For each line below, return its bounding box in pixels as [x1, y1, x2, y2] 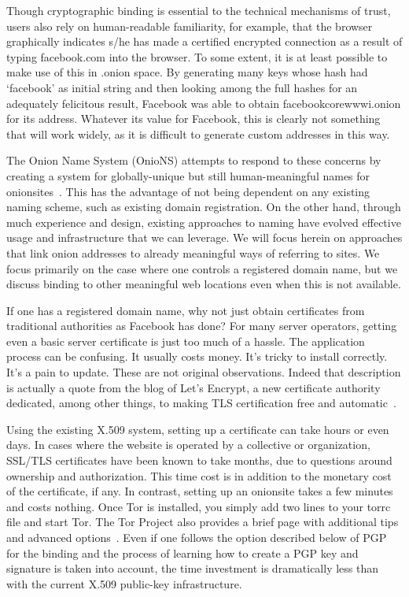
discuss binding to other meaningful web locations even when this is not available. [6, 276, 401, 292]
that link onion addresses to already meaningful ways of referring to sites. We [6, 244, 380, 261]
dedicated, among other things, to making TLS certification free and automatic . [6, 395, 396, 411]
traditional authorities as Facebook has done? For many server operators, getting [6, 317, 397, 334]
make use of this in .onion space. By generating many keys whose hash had [6, 64, 368, 80]
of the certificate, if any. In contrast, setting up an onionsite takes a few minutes [6, 483, 393, 499]
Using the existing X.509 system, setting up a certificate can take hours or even [6, 421, 389, 437]
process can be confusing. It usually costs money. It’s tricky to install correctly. [6, 348, 388, 365]
